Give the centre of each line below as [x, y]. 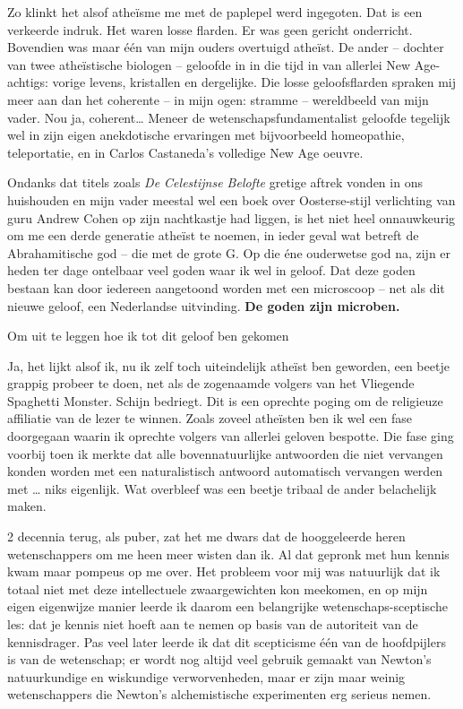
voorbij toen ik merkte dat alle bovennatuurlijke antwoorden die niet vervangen [225, 453]
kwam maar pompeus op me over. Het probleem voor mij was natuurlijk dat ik [224, 571]
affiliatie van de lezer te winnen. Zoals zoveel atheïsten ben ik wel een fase [210, 418]
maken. [27, 506]
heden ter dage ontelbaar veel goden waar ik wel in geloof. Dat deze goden [211, 270]
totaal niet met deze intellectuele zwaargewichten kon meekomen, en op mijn [218, 588]
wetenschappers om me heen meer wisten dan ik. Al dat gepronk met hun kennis [228, 553]
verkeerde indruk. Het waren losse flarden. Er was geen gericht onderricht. [210, 29]
